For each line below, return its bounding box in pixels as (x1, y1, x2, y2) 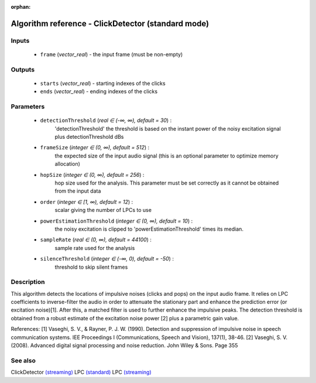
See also (11, 356, 36, 364)
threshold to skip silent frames (54, 264, 128, 271)
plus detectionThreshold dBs (54, 134, 124, 141)
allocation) (54, 160, 80, 167)
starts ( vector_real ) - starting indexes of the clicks (40, 80, 166, 87)
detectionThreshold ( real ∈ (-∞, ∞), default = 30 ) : (40, 117, 172, 124)
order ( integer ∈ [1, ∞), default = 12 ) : (40, 198, 133, 205)
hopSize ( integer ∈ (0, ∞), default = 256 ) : (40, 171, 145, 178)
